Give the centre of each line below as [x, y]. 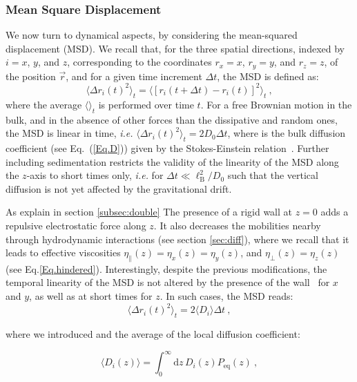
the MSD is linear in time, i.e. [69, 133]
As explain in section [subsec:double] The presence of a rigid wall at [149, 212]
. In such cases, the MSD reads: [226, 296]
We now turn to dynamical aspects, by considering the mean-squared [152, 35]
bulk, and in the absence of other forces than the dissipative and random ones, [172, 119]
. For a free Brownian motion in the [276, 104]
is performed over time [146, 104]
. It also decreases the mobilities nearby [237, 225]
